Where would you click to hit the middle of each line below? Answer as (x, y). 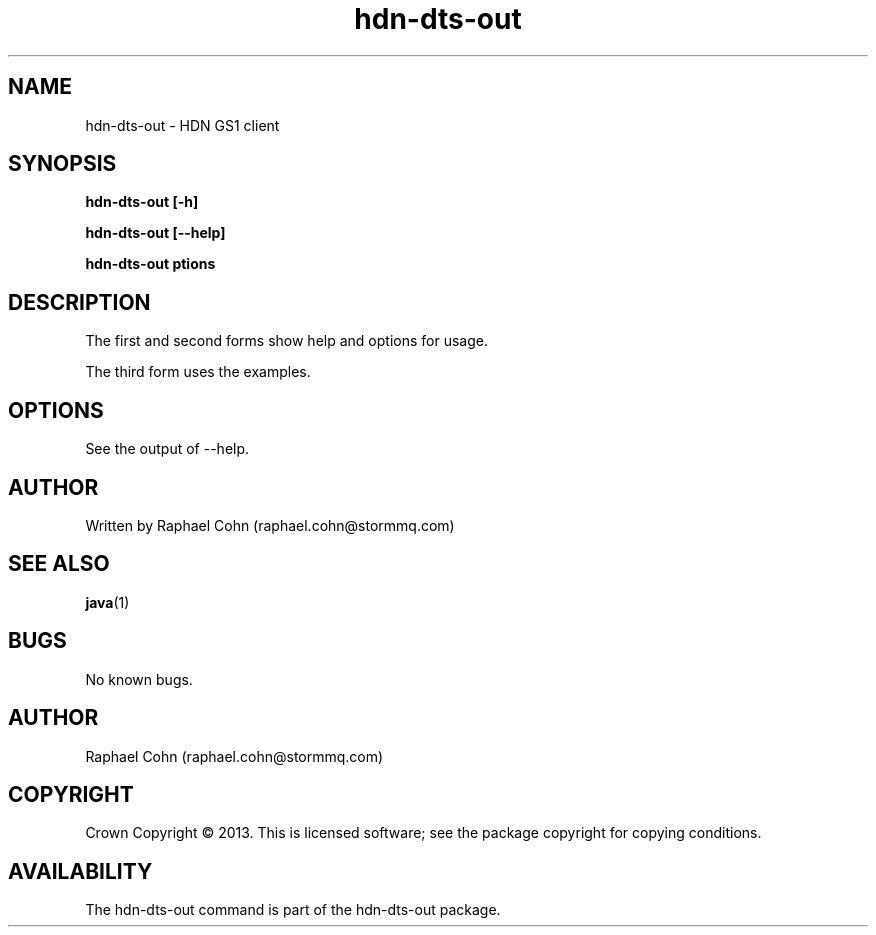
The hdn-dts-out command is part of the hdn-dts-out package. (293, 910)
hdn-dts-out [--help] (155, 233)
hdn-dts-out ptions (150, 264)
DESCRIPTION (79, 302)
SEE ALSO (59, 564)
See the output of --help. (167, 449)
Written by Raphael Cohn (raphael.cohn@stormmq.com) (270, 525)
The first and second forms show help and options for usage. (286, 341)
